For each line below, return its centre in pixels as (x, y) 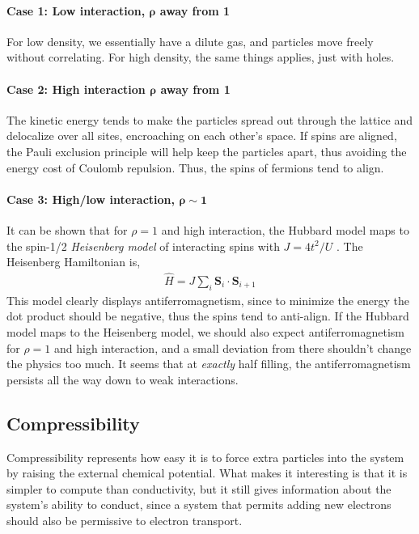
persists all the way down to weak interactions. (123, 379)
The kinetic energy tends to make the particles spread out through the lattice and (210, 119)
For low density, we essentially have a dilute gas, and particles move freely (190, 41)
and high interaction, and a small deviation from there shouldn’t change (233, 348)
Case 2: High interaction (76, 89)
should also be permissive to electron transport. (125, 520)
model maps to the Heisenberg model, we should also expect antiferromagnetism (206, 331)
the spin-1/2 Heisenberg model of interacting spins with (143, 246)
